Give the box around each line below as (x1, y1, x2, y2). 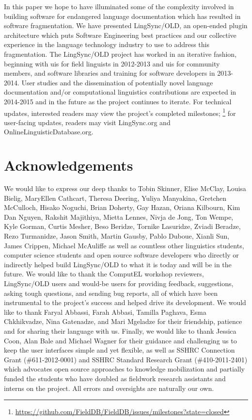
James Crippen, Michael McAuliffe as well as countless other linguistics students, (4, 240, 244, 250)
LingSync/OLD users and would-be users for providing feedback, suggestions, (4, 278, 234, 289)
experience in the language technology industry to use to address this (4, 39, 210, 49)
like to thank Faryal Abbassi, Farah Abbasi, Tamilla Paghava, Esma (4, 307, 206, 317)
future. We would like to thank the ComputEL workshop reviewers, (4, 269, 204, 279)
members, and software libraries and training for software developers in (4, 68, 215, 78)
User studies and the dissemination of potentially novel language (21, 77, 213, 87)
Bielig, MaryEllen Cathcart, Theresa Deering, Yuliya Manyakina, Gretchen (4, 193, 227, 203)
